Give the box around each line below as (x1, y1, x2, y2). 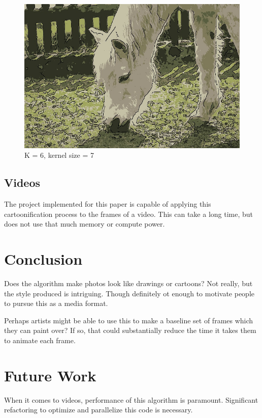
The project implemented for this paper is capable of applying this (4, 199, 211, 209)
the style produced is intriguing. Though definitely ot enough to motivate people (4, 288, 254, 298)
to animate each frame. (4, 335, 76, 345)
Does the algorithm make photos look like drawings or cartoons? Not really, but (4, 277, 253, 288)
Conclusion (4, 248, 83, 269)
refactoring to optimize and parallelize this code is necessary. (4, 404, 193, 415)
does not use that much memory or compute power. (4, 218, 165, 229)
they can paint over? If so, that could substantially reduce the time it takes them (4, 325, 256, 336)
